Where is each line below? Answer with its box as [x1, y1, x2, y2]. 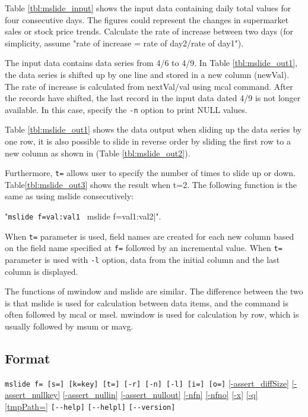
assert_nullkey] [5, 388, 61, 401]
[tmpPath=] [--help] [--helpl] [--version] [5, 400, 176, 413]
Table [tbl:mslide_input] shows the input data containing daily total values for [5, 2, 291, 14]
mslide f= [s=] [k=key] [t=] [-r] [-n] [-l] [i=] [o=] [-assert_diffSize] [5, 377, 290, 389]
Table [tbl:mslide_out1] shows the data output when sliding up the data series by [5, 123, 302, 136]
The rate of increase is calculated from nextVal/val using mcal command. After [5, 80, 293, 92]
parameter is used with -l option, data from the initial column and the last [5, 253, 280, 265]
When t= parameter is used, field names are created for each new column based [5, 230, 294, 242]
